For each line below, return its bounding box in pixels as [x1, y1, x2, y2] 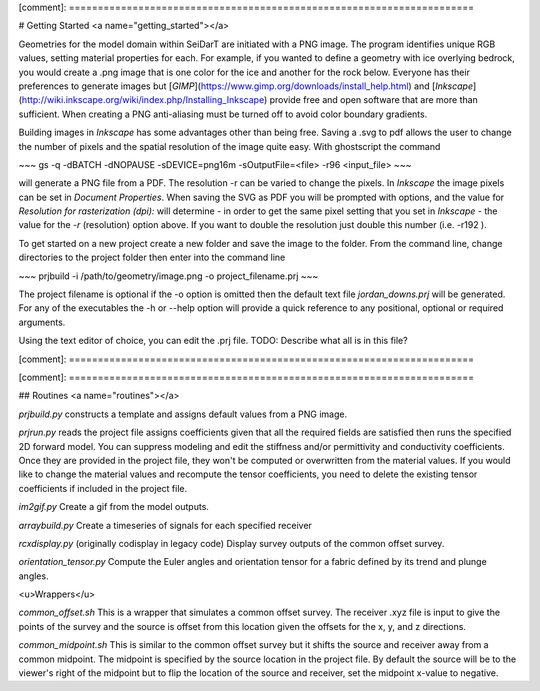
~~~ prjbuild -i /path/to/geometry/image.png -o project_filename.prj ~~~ [18, 270, 319, 282]
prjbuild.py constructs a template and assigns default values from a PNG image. [18, 408, 348, 420]
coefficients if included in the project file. [18, 482, 188, 494]
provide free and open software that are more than [269, 94, 479, 106]
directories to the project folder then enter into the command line [18, 251, 286, 264]
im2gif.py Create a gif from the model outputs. [18, 501, 210, 513]
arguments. [18, 316, 66, 328]
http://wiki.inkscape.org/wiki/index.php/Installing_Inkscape [21, 94, 265, 106]
